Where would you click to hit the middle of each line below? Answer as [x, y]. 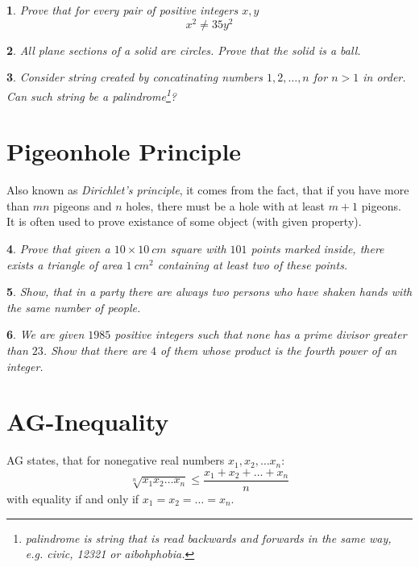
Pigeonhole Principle [124, 151]
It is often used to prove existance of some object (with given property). [184, 221]
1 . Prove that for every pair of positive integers [122, 10]
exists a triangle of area [64, 264]
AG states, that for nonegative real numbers [116, 460]
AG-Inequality [88, 421]
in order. [384, 77]
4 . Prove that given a [58, 249]
